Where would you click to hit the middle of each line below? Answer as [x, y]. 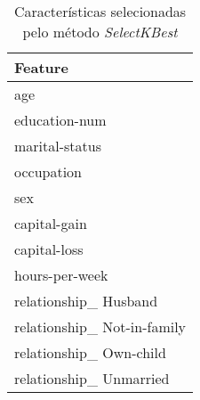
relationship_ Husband [86, 301]
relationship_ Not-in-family [100, 327]
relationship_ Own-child [90, 352]
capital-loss [49, 249]
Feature [41, 67]
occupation [48, 171]
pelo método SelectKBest [100, 32]
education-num [60, 120]
